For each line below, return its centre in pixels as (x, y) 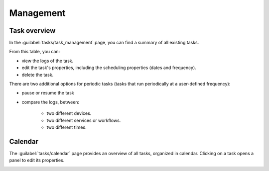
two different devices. (69, 113)
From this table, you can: (35, 52)
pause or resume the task (48, 93)
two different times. (67, 127)
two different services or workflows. (84, 120)
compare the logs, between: (51, 102)
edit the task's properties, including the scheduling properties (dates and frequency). (109, 68)
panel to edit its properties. (37, 160)
